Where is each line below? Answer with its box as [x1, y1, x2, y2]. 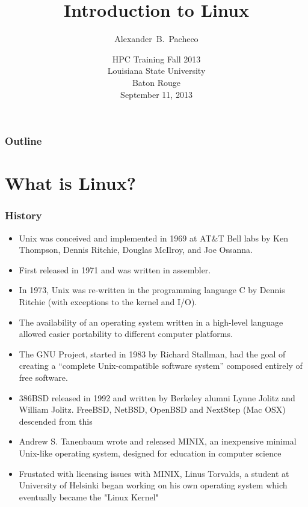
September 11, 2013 [120, 88, 192, 100]
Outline [5, 133, 42, 148]
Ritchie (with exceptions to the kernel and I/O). [19, 295, 197, 308]
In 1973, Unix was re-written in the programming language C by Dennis [19, 284, 285, 296]
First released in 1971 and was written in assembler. [19, 263, 211, 276]
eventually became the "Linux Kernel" [19, 490, 159, 503]
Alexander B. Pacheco [114, 32, 199, 45]
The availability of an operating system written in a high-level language [19, 315, 283, 328]
